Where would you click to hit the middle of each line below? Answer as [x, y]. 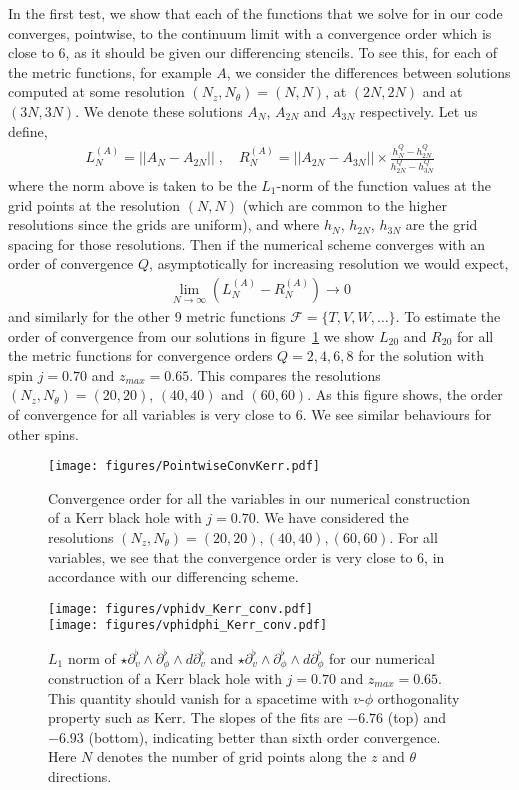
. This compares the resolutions [285, 374]
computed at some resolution [96, 91]
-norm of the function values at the [383, 184]
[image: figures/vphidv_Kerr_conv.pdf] [180, 608]
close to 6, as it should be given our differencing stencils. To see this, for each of [253, 52]
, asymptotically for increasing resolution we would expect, [329, 263]
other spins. [43, 433]
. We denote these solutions [159, 110]
